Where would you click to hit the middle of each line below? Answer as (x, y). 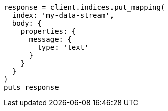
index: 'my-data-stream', (63, 15)
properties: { (48, 31)
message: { (50, 39)
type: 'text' (63, 47)
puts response (31, 87)
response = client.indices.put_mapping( (85, 7)
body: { (27, 23)
